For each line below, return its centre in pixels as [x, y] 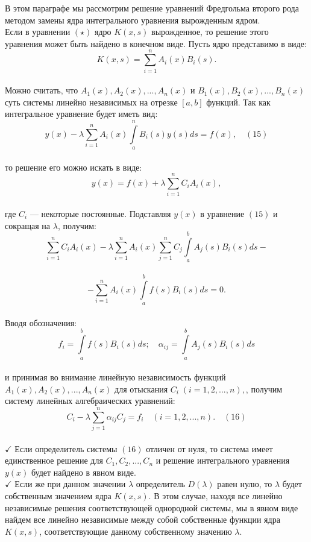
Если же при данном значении [70, 484]
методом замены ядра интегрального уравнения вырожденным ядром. [133, 20]
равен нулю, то [245, 484]
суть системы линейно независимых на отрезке [91, 102]
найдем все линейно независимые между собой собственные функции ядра [143, 519]
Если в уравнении [38, 32]
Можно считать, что [42, 90]
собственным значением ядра [58, 495]
